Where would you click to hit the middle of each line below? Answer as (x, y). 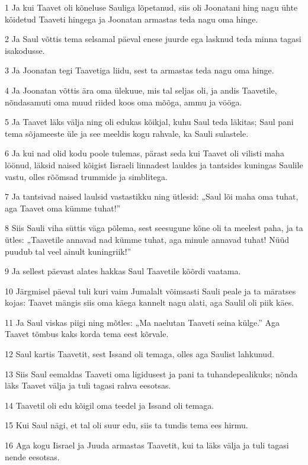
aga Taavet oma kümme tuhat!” (63, 208)
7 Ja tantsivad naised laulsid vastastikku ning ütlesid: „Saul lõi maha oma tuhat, (152, 196)
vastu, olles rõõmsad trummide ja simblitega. (86, 176)
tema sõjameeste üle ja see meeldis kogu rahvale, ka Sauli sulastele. (127, 133)
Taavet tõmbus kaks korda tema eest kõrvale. (87, 334)
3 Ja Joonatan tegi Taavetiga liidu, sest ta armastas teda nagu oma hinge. (139, 70)
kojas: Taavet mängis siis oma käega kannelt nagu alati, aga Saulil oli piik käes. (150, 302)
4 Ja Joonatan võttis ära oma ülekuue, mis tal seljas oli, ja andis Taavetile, (141, 90)
